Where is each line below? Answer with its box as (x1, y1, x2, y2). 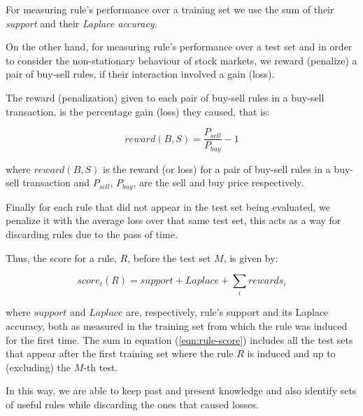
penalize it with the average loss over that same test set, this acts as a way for (6, 213, 341, 228)
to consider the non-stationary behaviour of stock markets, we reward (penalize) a (6, 53, 357, 67)
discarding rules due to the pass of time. (6, 226, 178, 241)
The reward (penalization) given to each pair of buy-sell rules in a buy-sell (6, 90, 325, 104)
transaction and (22, 175, 90, 190)
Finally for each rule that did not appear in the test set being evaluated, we (6, 199, 331, 214)
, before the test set (127, 250, 211, 265)
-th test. (83, 359, 118, 374)
